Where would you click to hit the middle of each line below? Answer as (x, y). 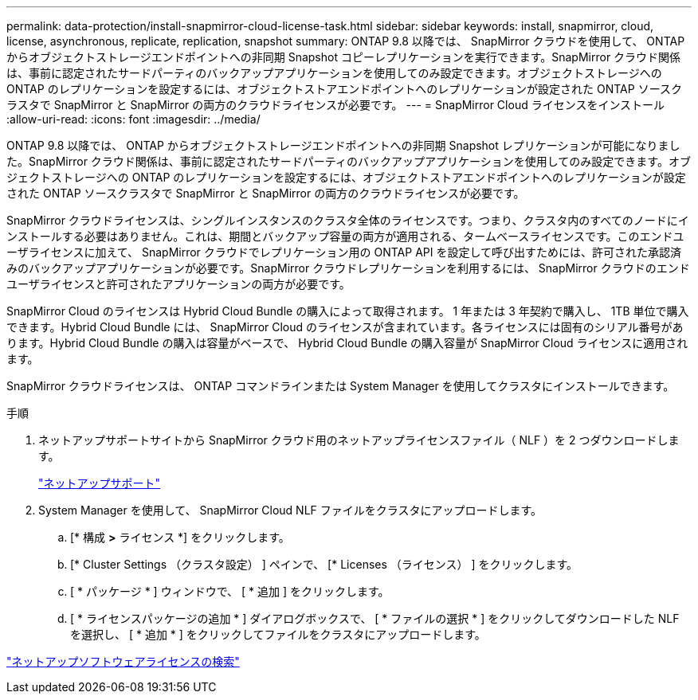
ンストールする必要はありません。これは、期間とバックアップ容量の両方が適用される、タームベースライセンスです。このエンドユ (345, 236)
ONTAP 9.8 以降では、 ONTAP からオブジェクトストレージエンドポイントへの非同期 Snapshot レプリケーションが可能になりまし (343, 145)
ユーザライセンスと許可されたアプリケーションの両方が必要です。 (178, 284)
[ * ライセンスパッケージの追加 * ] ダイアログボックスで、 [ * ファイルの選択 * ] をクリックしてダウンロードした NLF (375, 618)
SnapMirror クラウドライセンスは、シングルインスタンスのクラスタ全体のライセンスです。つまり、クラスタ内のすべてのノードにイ (348, 220)
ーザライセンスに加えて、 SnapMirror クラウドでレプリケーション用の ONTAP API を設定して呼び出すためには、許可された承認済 (344, 252)
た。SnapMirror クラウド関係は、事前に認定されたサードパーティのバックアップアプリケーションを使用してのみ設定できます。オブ (349, 161)
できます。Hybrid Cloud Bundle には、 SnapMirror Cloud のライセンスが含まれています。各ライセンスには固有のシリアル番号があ (345, 327)
